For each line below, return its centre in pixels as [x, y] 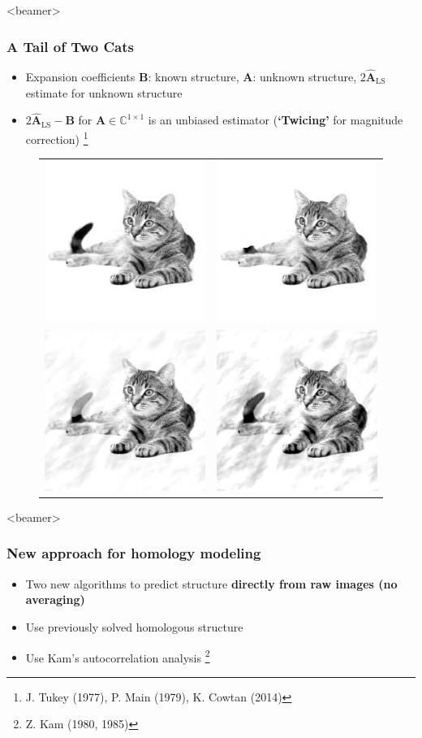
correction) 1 [57, 138]
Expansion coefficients [80, 77]
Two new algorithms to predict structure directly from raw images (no [211, 583]
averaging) [55, 599]
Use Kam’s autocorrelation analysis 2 [118, 656]
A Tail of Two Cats [70, 46]
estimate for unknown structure [104, 92]
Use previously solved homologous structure [134, 626]
